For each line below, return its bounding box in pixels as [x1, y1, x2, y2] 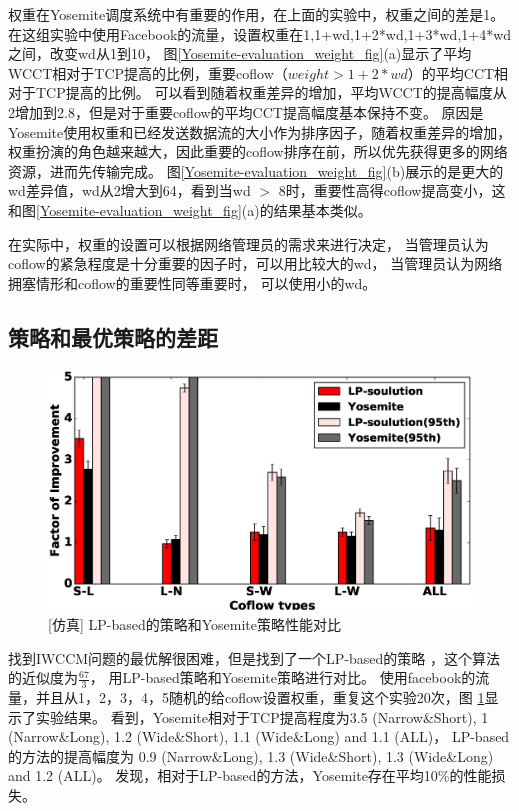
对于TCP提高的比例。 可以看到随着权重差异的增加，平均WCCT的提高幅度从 [8, 82, 507, 103]
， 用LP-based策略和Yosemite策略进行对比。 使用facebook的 [89, 667, 476, 688]
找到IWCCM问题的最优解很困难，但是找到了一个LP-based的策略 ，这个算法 [8, 647, 501, 668]
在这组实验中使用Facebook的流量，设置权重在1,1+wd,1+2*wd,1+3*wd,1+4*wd [8, 23, 512, 44]
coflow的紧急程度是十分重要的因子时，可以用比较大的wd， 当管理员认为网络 [8, 253, 503, 274]
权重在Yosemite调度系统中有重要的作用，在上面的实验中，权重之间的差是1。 [8, 4, 505, 24]
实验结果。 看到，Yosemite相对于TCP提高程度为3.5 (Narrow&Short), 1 [35, 706, 489, 727]
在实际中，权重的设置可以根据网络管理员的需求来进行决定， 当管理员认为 [8, 233, 489, 254]
